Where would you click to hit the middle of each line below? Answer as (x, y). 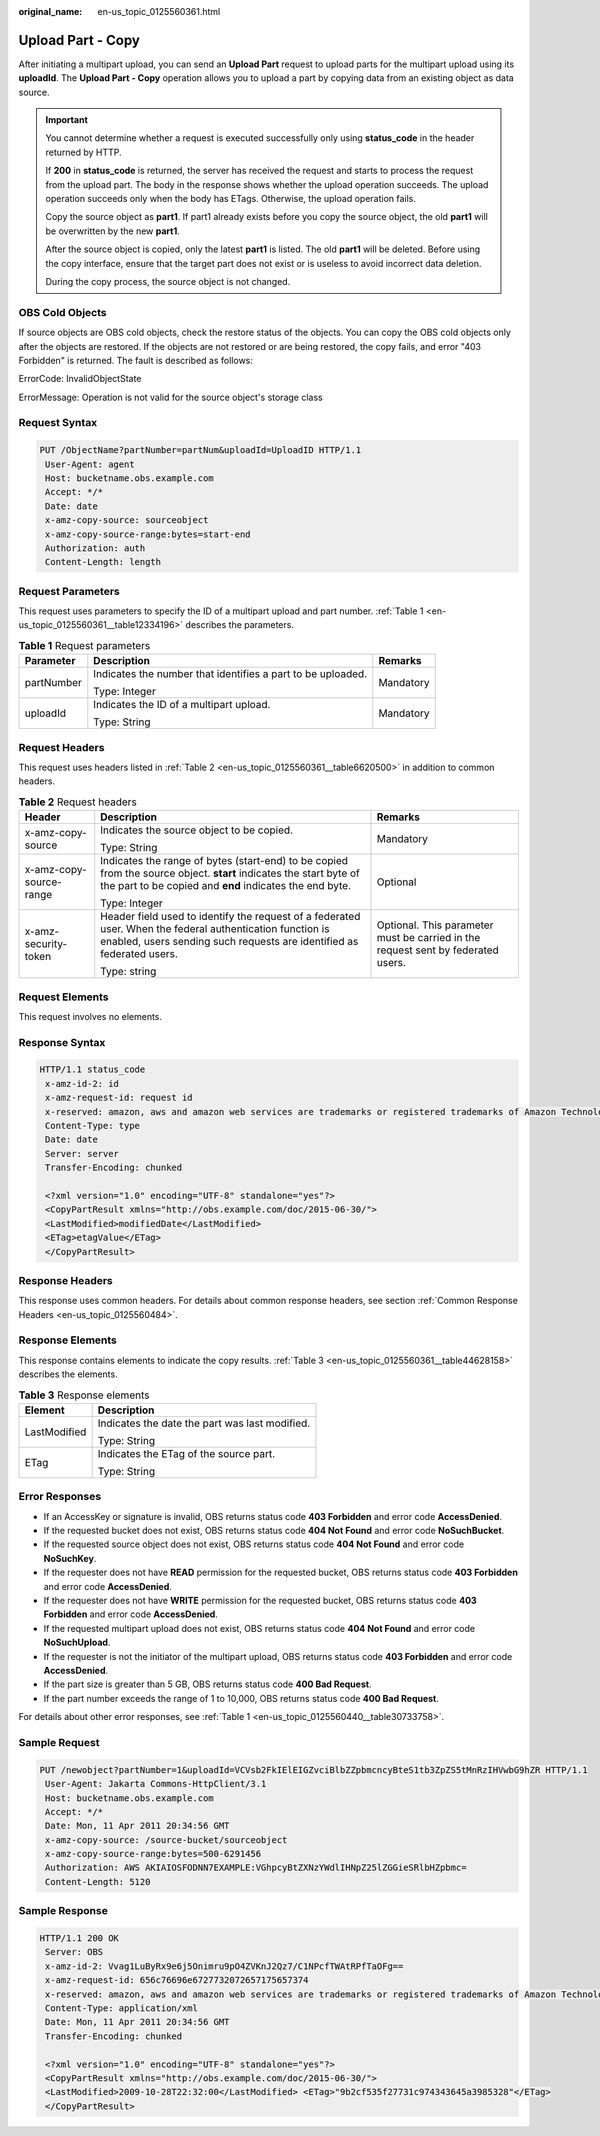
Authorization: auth (95, 548)
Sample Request (59, 1742)
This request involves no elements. (90, 1016)
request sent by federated (437, 950)
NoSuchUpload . (77, 1642)
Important (67, 120)
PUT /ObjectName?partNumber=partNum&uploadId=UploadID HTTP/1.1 (200, 450)
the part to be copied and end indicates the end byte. (226, 886)
